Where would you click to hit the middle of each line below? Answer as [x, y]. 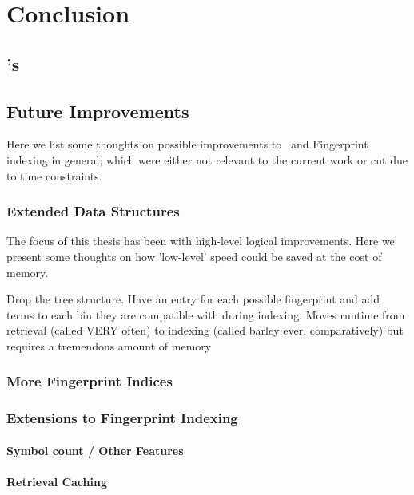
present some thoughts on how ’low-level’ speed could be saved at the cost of [194, 256]
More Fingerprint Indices [90, 381]
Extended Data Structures [93, 211]
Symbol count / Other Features [95, 450]
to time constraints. [54, 175]
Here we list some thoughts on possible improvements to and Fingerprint [187, 144]
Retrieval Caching [57, 481]
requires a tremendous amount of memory [109, 345]
